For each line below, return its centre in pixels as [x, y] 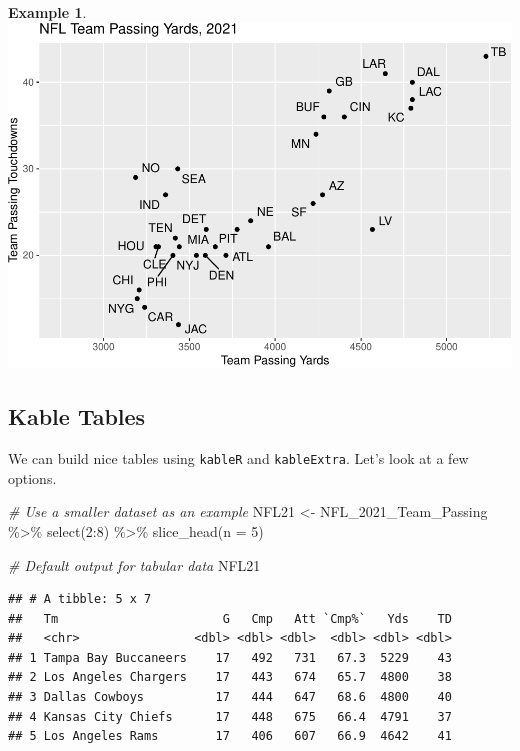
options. [32, 477]
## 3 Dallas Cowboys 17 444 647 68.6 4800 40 [230, 697]
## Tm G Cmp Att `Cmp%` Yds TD [230, 618]
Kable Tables [77, 416]
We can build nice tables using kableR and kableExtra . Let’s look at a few [238, 458]
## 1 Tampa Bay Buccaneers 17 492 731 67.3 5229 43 [230, 657]
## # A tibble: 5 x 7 [80, 599]
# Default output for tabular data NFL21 [134, 564]
